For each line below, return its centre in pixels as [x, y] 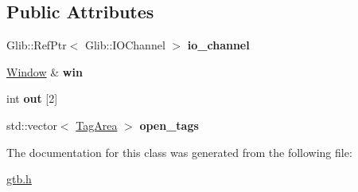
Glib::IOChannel [125, 45]
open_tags [169, 125]
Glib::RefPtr [37, 45]
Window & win [45, 71]
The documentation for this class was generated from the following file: [179, 152]
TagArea [97, 125]
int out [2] [32, 98]
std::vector [32, 125]
